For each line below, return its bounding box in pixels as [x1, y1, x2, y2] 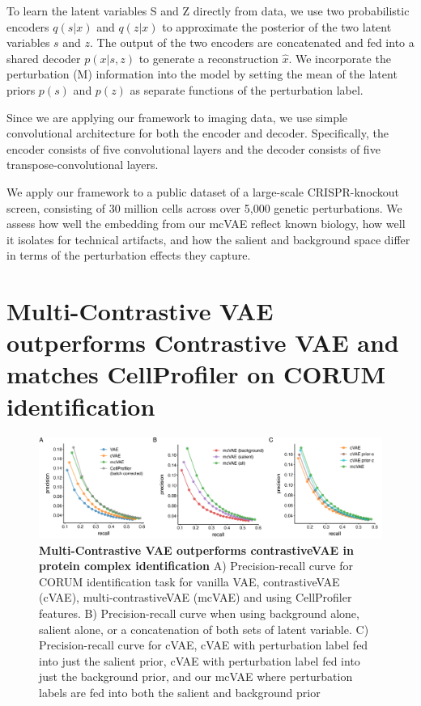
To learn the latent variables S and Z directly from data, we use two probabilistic [6, 2, 410, 19]
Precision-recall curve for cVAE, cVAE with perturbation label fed [39, 636, 368, 653]
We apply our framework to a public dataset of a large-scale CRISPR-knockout [6, 183, 400, 200]
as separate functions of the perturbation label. [130, 81, 364, 98]
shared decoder [6, 49, 81, 66]
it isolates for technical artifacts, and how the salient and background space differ [6, 230, 410, 247]
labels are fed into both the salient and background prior [39, 683, 321, 700]
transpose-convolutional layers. [6, 156, 159, 173]
